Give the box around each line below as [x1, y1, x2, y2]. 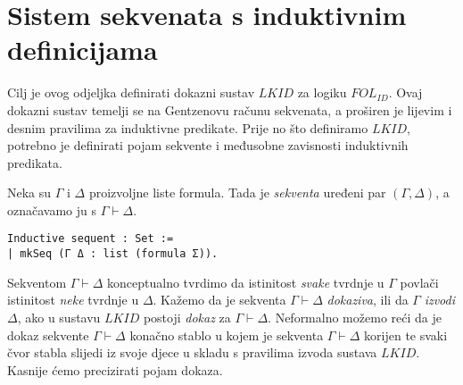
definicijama [7, 31, 158, 68]
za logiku [297, 83, 347, 102]
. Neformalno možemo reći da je [268, 307, 442, 326]
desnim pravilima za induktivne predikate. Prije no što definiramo [7, 118, 368, 137]
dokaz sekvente [7, 325, 89, 344]
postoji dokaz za [143, 307, 231, 326]
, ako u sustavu [17, 307, 101, 326]
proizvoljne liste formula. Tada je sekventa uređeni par [88, 183, 386, 202]
